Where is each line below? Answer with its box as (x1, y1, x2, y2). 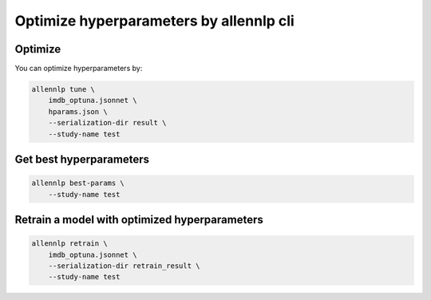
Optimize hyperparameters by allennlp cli (14, 12, 295, 30)
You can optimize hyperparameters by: (14, 64, 143, 73)
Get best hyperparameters (14, 152, 149, 167)
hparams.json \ (48, 107, 108, 116)
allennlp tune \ (31, 85, 96, 94)
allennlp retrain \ (31, 239, 108, 248)
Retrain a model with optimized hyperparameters (14, 213, 263, 227)
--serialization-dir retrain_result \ (48, 261, 200, 270)
